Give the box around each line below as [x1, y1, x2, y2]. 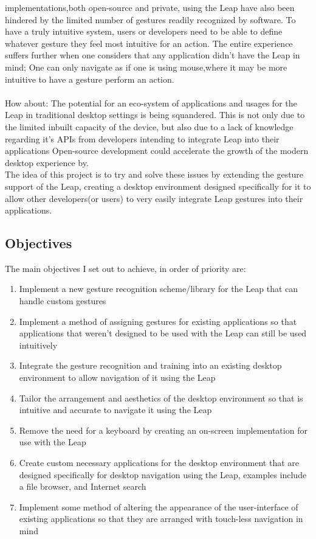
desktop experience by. [5, 156, 89, 169]
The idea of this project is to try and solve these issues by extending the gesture [5, 168, 304, 181]
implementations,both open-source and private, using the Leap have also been [5, 1, 295, 13]
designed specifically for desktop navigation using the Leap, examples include [19, 468, 307, 481]
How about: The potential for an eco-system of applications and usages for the [5, 96, 297, 109]
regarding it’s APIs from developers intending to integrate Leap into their [5, 132, 280, 145]
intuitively [19, 338, 58, 351]
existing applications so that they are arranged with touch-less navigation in [19, 512, 303, 525]
